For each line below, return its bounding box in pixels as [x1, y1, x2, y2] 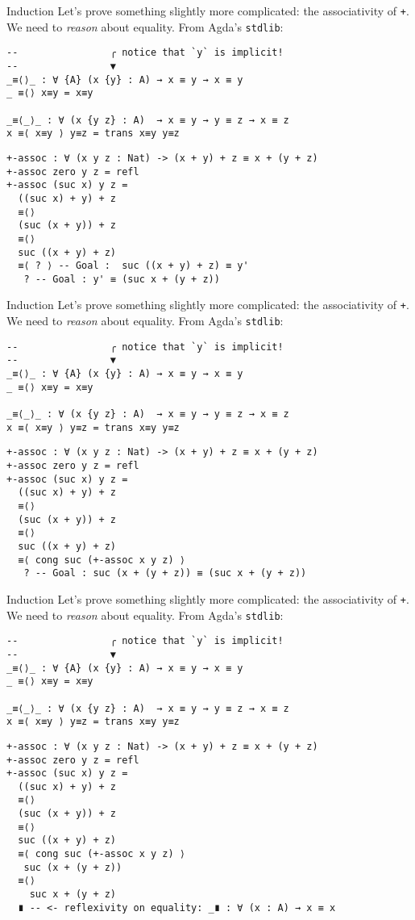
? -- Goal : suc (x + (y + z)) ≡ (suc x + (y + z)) [23, 567, 307, 579]
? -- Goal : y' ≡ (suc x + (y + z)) [23, 273, 220, 285]
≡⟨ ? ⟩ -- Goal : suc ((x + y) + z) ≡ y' [18, 260, 249, 272]
